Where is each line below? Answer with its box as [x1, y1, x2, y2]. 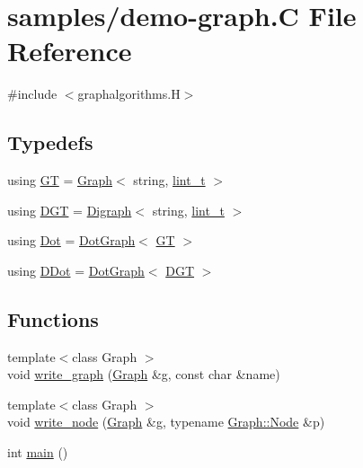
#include [7, 84, 58, 103]
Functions [7, 305, 99, 332]
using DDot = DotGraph [7, 260, 145, 279]
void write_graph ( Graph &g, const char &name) [7, 365, 280, 384]
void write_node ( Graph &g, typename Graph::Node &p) [7, 412, 325, 431]
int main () [7, 443, 68, 462]
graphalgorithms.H [77, 84, 181, 103]
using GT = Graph [7, 171, 113, 190]
